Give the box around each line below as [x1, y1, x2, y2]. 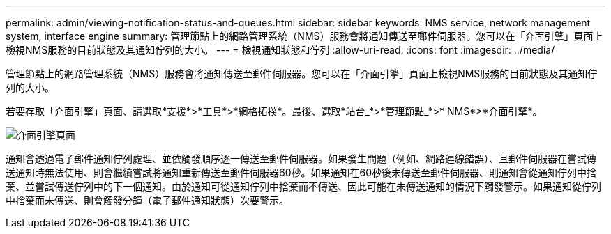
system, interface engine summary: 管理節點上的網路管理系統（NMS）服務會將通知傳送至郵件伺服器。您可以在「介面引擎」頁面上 [6, 30, 603, 42]
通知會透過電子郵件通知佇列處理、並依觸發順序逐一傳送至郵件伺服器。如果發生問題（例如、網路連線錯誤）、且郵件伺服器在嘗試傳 [6, 153, 596, 164]
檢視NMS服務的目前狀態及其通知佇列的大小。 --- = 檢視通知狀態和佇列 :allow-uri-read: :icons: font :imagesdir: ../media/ [6, 44, 555, 56]
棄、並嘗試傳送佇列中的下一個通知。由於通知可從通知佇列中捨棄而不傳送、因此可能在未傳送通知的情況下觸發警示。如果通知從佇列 [6, 180, 601, 192]
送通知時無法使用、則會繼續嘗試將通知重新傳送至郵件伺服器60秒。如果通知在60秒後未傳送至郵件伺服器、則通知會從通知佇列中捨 [6, 166, 597, 178]
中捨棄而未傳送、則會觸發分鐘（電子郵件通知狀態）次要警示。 [6, 194, 289, 206]
